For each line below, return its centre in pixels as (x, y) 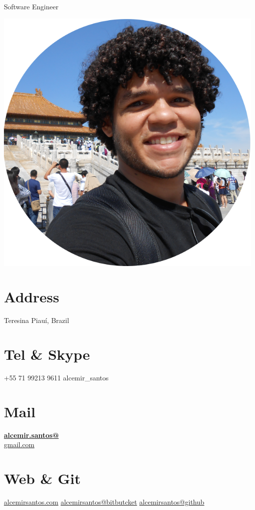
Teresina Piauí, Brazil (37, 320)
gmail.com (19, 444)
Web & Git (42, 478)
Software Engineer (31, 6)
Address (32, 297)
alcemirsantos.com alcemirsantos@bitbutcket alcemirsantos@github (104, 502)
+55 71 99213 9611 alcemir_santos (56, 378)
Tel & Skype (47, 354)
